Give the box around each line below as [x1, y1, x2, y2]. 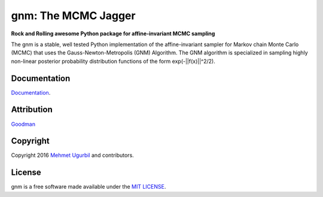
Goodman [11, 120, 36, 128]
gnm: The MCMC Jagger [11, 9, 136, 22]
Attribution [11, 105, 53, 115]
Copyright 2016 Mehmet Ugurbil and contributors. [11, 151, 134, 159]
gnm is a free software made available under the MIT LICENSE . [11, 183, 166, 190]
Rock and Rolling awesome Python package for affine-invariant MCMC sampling [11, 30, 215, 37]
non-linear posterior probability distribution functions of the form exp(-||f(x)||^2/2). [11, 57, 215, 65]
